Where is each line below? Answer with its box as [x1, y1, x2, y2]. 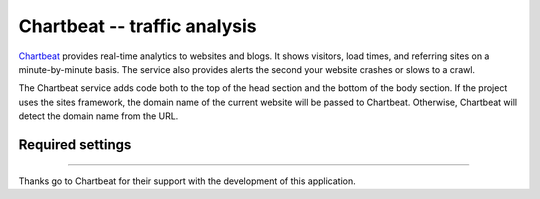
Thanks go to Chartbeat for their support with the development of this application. [18, 175, 356, 187]
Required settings [18, 136, 132, 153]
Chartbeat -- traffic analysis [18, 15, 257, 37]
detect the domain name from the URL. [18, 110, 179, 122]
